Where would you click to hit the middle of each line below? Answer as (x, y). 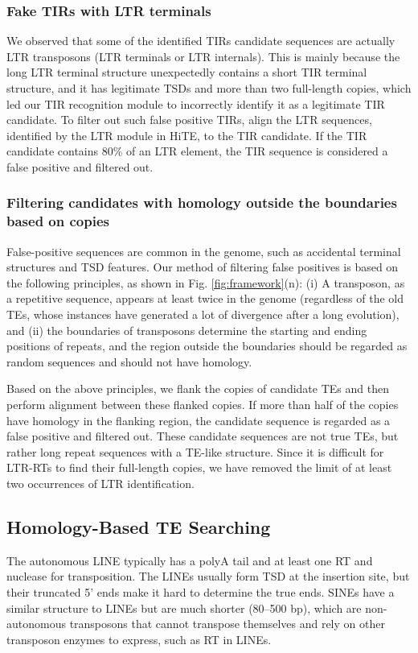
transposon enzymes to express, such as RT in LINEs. (139, 639)
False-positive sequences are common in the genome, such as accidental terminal (204, 251)
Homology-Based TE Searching (139, 527)
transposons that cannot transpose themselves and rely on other (227, 624)
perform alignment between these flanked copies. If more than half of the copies (203, 405)
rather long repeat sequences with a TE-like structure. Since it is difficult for (195, 451)
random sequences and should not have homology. (129, 361)
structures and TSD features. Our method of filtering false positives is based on (203, 267)
